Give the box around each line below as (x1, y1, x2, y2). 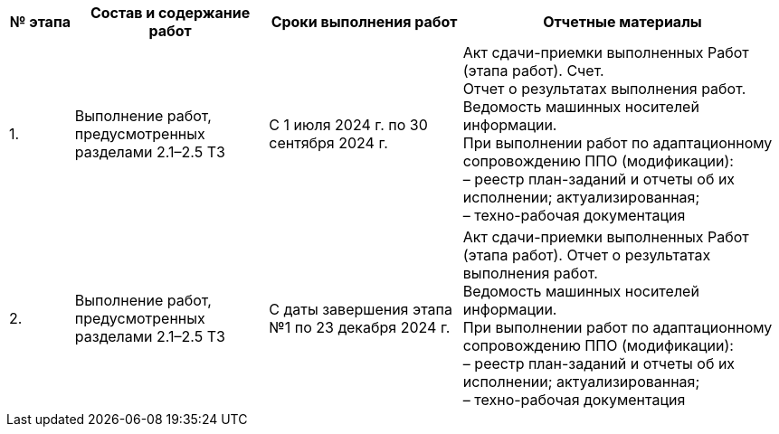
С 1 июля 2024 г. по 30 (269, 116, 428, 134)
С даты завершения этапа (269, 300, 452, 318)
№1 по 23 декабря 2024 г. (269, 318, 451, 336)
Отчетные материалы (543, 13, 702, 31)
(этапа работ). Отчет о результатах (462, 246, 711, 264)
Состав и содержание (90, 4, 251, 22)
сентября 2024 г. (269, 134, 388, 152)
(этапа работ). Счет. (462, 61, 604, 80)
